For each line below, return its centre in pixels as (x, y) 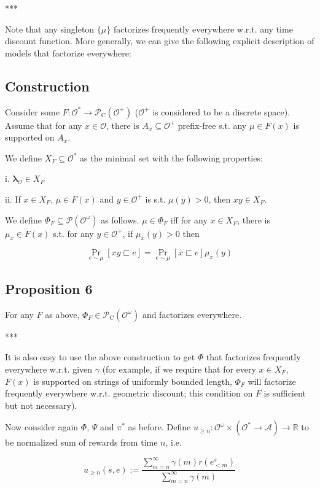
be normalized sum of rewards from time (81, 442)
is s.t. (155, 199)
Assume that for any (44, 125)
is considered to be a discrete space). (221, 111)
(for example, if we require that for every (179, 369)
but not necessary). (41, 405)
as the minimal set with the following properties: (171, 157)
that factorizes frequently (253, 357)
